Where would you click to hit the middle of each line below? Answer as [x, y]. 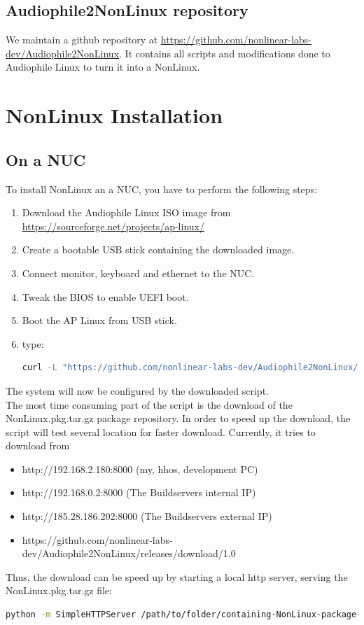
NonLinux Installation [114, 115]
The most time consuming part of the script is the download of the [149, 404]
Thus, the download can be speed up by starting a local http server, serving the [177, 576]
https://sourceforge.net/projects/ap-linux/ [113, 226]
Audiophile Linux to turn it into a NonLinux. [103, 67]
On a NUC [46, 159]
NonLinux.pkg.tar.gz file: [59, 590]
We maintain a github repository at [82, 40]
